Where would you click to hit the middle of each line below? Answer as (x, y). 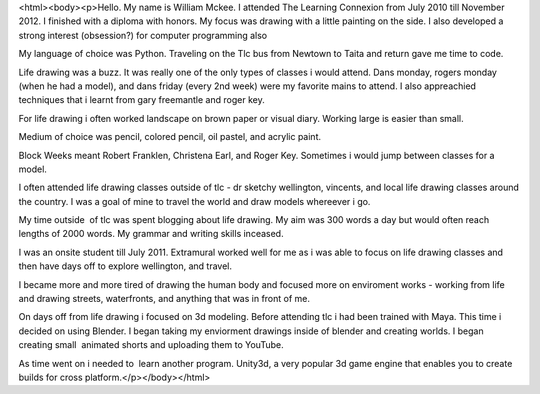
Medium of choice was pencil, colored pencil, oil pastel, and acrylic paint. (170, 137)
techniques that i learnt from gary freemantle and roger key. (141, 100)
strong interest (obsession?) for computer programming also (143, 35)
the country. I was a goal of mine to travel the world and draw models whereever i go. (194, 201)
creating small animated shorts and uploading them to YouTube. (151, 345)
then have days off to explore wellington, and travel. (125, 266)
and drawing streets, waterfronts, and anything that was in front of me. (164, 299)
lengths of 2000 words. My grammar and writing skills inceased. (151, 234)
